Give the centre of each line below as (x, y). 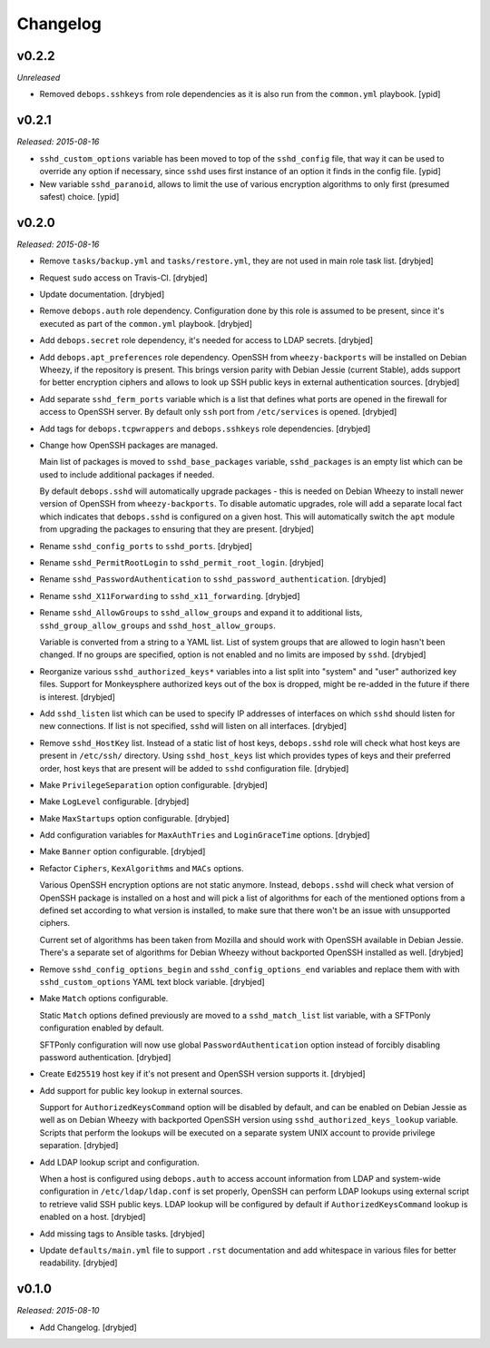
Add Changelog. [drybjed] (88, 1327)
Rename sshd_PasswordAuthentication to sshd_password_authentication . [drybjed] (213, 579)
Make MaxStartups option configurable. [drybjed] (135, 818)
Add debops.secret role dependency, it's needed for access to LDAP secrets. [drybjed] (206, 340)
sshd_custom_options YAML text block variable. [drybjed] (152, 981)
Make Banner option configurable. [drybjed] (122, 851)
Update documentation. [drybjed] (102, 294)
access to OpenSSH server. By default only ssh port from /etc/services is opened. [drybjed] (218, 412)
